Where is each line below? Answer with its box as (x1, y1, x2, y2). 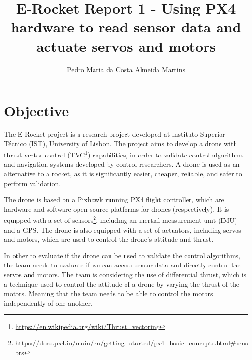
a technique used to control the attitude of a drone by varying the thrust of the (4, 279, 240, 289)
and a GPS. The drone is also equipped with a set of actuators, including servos (4, 224, 241, 235)
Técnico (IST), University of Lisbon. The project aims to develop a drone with (4, 138, 237, 148)
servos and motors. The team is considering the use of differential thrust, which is (4, 269, 247, 280)
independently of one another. (4, 297, 93, 308)
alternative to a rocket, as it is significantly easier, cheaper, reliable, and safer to (4, 169, 242, 179)
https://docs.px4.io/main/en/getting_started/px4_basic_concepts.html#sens (15, 338, 248, 348)
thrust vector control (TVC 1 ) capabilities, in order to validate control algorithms (4, 148, 244, 159)
